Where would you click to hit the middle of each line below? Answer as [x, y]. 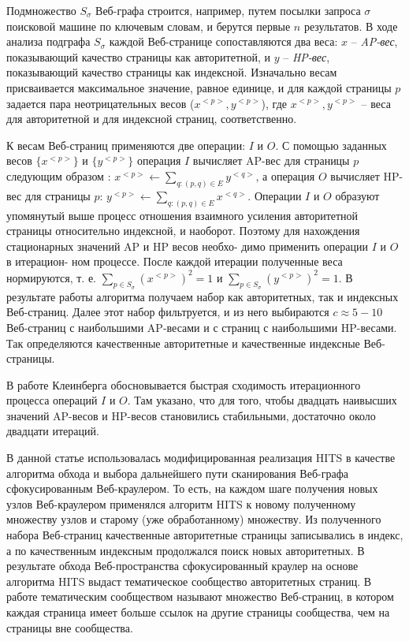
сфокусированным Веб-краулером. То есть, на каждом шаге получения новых [192, 488]
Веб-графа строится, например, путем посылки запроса [228, 10]
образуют [357, 195]
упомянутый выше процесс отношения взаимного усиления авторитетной [182, 215]
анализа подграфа [48, 41]
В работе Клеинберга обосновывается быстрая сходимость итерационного [184, 384]
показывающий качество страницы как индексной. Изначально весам [172, 72]
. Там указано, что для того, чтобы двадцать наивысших [262, 400]
